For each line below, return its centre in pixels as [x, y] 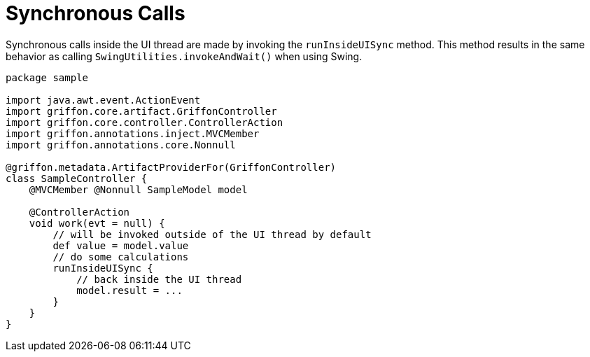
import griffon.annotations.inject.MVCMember [133, 133]
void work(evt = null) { [97, 223]
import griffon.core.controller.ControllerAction [145, 122]
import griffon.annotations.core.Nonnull [121, 145]
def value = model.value [121, 245]
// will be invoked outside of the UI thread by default [212, 234]
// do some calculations [121, 257]
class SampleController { [77, 178]
